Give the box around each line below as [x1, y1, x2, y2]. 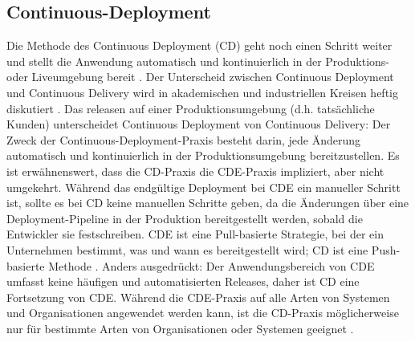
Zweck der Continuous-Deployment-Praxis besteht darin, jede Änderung [6, 131, 361, 148]
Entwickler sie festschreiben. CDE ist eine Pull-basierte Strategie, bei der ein [6, 226, 384, 242]
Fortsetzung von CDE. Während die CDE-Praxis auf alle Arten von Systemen [6, 288, 390, 305]
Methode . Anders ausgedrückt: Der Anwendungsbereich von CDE [48, 257, 375, 274]
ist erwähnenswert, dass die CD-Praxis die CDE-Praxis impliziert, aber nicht [6, 162, 384, 179]
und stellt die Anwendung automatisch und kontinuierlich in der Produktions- [6, 52, 390, 69]
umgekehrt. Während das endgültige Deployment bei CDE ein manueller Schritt [6, 178, 401, 195]
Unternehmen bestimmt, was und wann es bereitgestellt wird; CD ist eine [6, 241, 368, 258]
